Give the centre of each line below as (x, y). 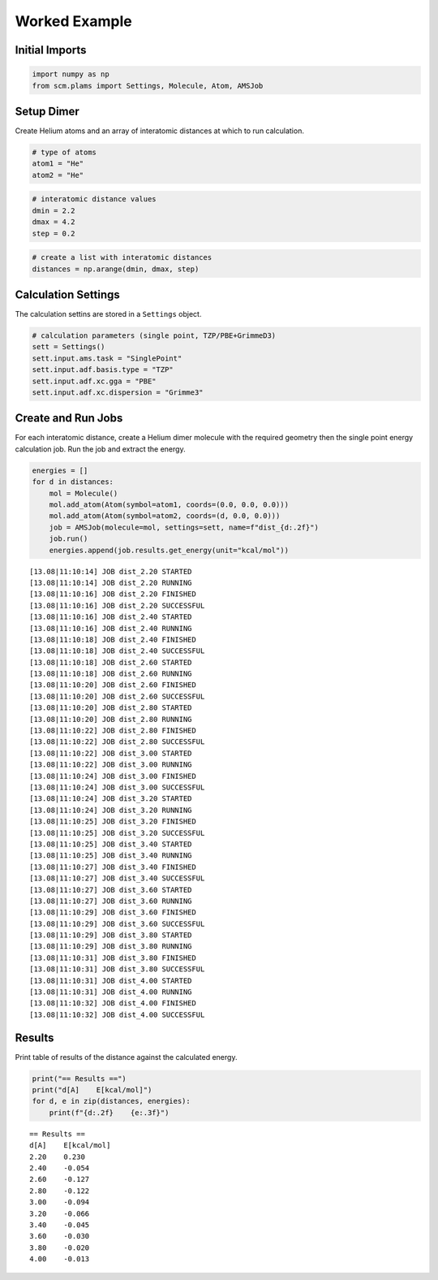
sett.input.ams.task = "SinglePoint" (107, 358)
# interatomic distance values (94, 199)
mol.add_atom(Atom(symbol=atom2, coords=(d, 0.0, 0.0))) (165, 516)
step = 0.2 (54, 233)
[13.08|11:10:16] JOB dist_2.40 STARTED (111, 617)
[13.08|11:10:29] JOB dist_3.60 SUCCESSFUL (117, 923)
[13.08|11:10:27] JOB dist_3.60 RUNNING (111, 901)
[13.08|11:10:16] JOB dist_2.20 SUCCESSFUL (117, 605)
